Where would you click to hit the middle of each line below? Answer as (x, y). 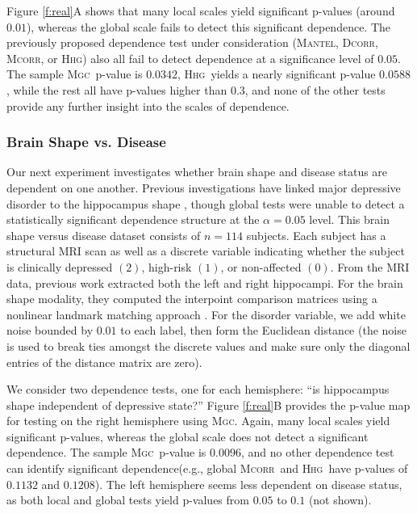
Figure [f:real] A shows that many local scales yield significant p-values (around (201, 11)
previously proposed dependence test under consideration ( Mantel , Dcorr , (192, 42)
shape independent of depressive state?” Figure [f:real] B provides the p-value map (208, 404)
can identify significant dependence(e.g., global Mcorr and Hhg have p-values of (207, 468)
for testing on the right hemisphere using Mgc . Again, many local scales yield (198, 421)
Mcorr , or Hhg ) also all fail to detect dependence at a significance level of (190, 58)
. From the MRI (370, 266)
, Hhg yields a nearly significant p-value (277, 74)
